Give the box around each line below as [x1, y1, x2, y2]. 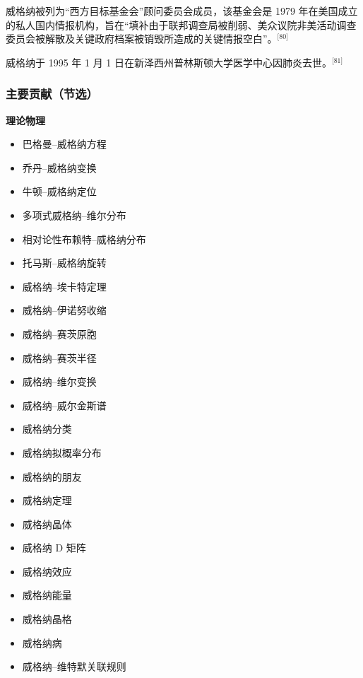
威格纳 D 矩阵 [22, 540, 86, 555]
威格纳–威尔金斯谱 [22, 397, 107, 412]
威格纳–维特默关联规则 [22, 659, 126, 674]
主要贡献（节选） [6, 85, 98, 103]
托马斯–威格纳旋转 [22, 255, 107, 270]
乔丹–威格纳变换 [22, 160, 97, 175]
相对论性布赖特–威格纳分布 [22, 231, 146, 246]
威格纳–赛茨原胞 [22, 326, 97, 341]
